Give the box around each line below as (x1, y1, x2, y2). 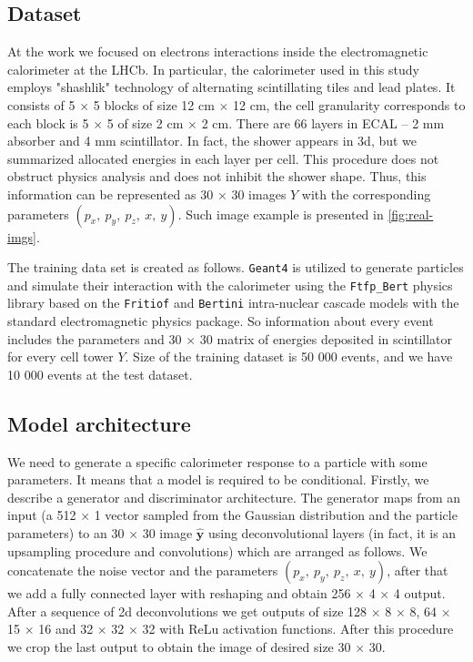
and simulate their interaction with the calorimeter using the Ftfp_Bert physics (7, 275, 453, 294)
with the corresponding (301, 184, 431, 203)
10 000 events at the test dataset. (7, 364, 193, 383)
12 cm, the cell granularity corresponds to (233, 95, 466, 114)
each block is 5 (7, 113, 89, 132)
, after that (387, 561, 448, 580)
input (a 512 (7, 505, 76, 525)
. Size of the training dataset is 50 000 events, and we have (125, 347, 453, 366)
